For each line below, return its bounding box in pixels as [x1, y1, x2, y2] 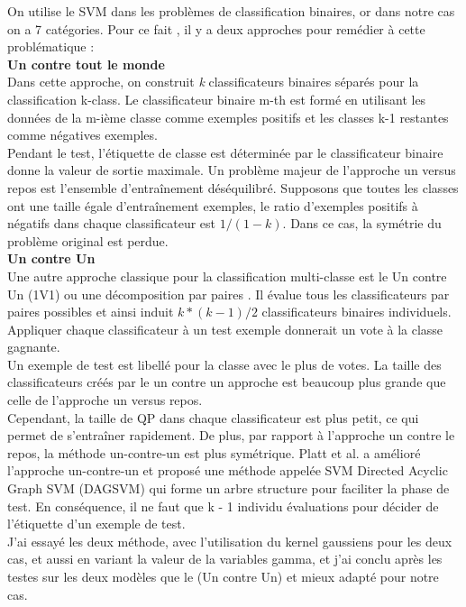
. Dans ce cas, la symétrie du [282, 214, 442, 233]
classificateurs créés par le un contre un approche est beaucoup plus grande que [7, 372, 446, 391]
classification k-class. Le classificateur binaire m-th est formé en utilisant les [7, 89, 426, 108]
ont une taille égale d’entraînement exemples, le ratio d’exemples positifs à [7, 196, 418, 215]
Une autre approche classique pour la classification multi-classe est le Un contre [7, 266, 447, 285]
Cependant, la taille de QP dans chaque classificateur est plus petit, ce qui [7, 408, 419, 427]
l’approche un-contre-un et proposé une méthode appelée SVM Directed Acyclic [7, 461, 448, 480]
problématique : [7, 37, 95, 56]
